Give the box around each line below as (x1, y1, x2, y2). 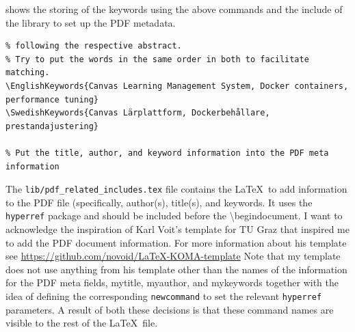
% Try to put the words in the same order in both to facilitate (5, 54, 309, 64)
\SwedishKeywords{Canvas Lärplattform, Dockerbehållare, (5, 108, 270, 118)
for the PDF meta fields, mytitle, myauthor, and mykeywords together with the (5, 275, 339, 290)
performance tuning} (5, 94, 99, 105)
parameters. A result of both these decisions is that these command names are (5, 302, 334, 316)
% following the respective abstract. (5, 41, 182, 51)
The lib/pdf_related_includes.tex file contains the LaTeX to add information (5, 182, 347, 196)
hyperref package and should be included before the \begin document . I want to (5, 208, 343, 223)
